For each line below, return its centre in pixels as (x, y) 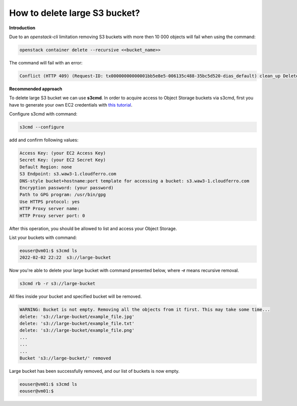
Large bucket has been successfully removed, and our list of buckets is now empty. (95, 371)
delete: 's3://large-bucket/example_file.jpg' (77, 317)
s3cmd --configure (42, 127)
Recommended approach (36, 89)
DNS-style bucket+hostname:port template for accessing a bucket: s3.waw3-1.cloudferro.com (134, 181)
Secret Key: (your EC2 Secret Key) (63, 160)
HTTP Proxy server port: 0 (52, 215)
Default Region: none (46, 167)
